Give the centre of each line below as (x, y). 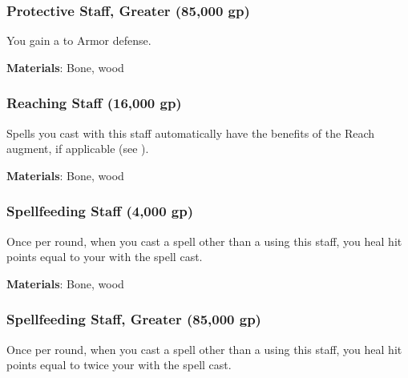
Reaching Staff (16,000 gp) (94, 103)
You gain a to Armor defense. (79, 40)
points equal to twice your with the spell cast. (119, 365)
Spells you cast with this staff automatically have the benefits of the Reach (191, 133)
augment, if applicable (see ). (78, 149)
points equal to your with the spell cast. (105, 257)
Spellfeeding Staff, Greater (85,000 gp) (134, 319)
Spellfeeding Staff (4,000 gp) (100, 211)
